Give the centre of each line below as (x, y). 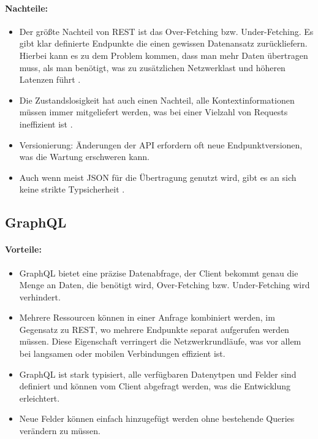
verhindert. (40, 296)
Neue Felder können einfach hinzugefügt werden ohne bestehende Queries (157, 418)
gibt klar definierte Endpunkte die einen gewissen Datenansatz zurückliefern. (163, 43)
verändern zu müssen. (60, 431)
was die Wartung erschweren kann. (85, 157)
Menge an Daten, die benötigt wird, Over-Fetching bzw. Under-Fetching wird (165, 285)
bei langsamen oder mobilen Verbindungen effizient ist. (122, 353)
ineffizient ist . (46, 124)
